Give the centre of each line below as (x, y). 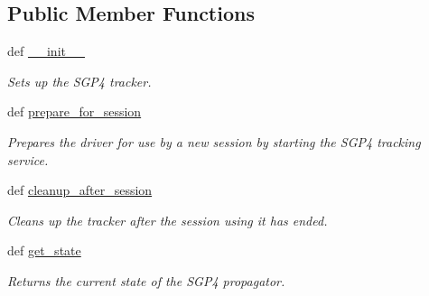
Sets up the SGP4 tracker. (79, 81)
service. (28, 159)
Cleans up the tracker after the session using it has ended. (168, 220)
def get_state (44, 250)
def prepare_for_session (75, 111)
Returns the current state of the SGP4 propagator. (146, 280)
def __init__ (46, 51)
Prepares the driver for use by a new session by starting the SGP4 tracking (214, 141)
